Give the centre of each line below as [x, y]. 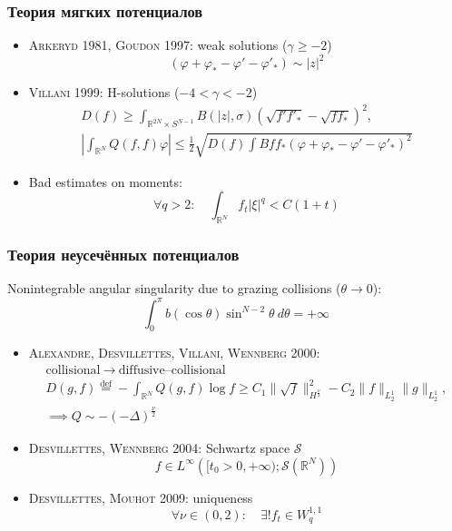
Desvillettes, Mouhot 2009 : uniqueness [141, 497]
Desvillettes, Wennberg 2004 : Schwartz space [159, 448]
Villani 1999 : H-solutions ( [104, 92]
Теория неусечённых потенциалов [123, 255]
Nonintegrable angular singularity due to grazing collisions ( [174, 288]
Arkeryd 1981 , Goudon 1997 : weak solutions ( [158, 45]
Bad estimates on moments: [105, 181]
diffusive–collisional [172, 370]
